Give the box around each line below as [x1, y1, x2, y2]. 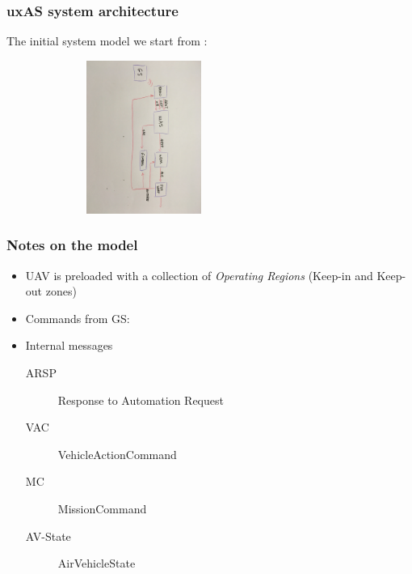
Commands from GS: [25, 309, 130, 326]
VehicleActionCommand [57, 445, 177, 462]
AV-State [25, 527, 71, 544]
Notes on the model [6, 235, 138, 255]
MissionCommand [57, 500, 147, 517]
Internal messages [25, 337, 113, 354]
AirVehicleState [57, 555, 136, 572]
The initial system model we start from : [6, 32, 208, 49]
